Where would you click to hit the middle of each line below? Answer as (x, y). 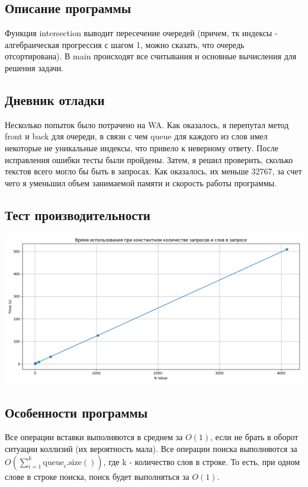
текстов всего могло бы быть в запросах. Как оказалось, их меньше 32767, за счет (153, 171)
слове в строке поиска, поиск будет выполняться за (97, 476)
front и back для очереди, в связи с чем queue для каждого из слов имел (136, 136)
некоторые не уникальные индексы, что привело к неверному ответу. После (142, 147)
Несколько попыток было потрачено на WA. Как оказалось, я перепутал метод (147, 124)
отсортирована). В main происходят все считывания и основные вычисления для (151, 56)
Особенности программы (76, 412)
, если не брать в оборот (254, 437)
